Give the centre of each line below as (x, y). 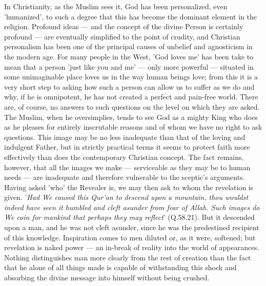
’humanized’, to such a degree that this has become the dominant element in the (130, 16)
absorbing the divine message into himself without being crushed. (107, 278)
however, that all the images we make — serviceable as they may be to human (127, 167)
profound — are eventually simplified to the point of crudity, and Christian (122, 36)
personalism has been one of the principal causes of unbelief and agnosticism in (128, 46)
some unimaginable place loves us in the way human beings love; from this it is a (131, 77)
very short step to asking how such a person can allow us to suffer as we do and (129, 86)
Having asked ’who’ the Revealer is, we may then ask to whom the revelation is (129, 187)
